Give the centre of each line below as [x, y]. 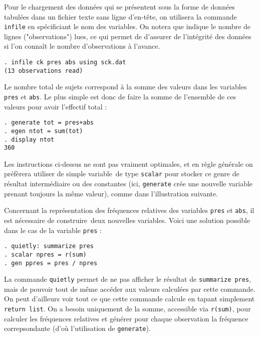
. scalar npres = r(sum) [45, 254]
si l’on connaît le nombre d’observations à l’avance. [82, 46]
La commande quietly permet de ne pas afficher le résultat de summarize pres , [128, 279]
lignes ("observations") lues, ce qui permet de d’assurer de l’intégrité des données [128, 36]
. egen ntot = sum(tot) [44, 131]
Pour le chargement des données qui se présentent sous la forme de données [119, 7]
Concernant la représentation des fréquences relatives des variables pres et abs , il [129, 210]
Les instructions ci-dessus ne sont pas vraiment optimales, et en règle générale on [128, 163]
